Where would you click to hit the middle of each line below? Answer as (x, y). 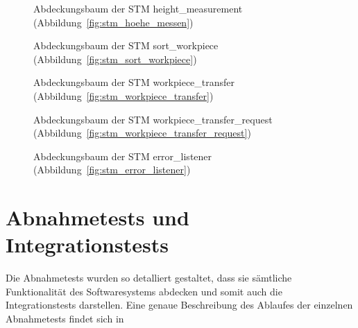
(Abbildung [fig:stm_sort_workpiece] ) (115, 59)
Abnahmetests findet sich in (65, 319)
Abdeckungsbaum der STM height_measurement (138, 8)
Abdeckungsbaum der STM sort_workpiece (126, 45)
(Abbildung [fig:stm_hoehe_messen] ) (113, 22)
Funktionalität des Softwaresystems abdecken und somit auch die (144, 291)
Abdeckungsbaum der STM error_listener (123, 156)
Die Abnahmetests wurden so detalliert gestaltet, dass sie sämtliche (149, 278)
